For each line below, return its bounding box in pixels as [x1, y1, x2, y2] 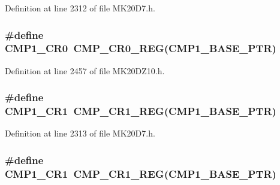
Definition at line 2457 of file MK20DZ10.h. [5, 64, 165, 77]
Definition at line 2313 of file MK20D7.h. [5, 127, 155, 139]
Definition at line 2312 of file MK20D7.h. [5, 2, 155, 14]
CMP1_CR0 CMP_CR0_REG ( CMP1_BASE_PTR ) [5, 41, 276, 56]
